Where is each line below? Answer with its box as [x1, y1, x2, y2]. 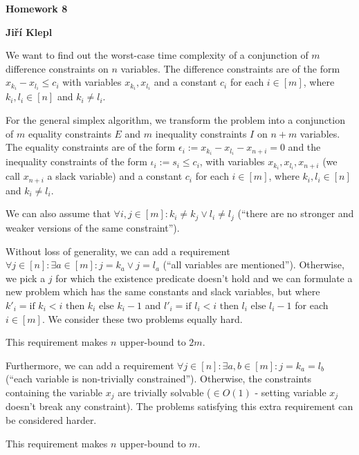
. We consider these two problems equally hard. [42, 311, 243, 326]
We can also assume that [6, 206, 111, 221]
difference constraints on [6, 61, 109, 75]
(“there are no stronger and [237, 206, 354, 221]
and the [288, 140, 321, 154]
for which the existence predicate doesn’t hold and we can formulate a [55, 270, 353, 285]
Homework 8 [6, 1, 68, 15]
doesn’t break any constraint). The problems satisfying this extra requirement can [6, 399, 353, 414]
